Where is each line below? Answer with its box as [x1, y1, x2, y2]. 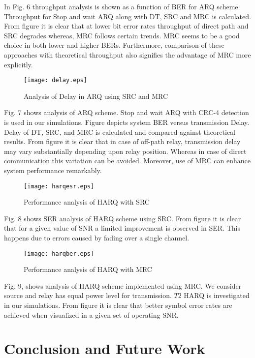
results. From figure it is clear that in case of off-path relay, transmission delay [4, 136, 241, 147]
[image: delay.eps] [24, 77, 87, 84]
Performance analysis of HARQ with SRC [24, 197, 150, 207]
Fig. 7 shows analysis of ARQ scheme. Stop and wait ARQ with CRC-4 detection [4, 107, 249, 118]
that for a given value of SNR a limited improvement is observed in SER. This [4, 223, 241, 233]
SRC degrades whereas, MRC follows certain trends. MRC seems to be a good [4, 30, 240, 40]
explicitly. [4, 59, 33, 69]
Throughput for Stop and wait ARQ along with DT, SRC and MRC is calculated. [4, 11, 251, 21]
